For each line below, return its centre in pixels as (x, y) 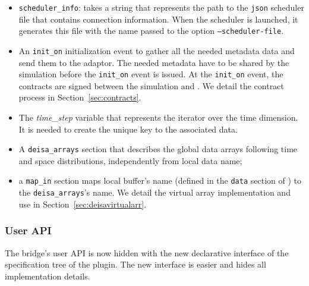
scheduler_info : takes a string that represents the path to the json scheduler (161, 7)
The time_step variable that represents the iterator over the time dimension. (158, 117)
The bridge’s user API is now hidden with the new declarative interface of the (147, 252)
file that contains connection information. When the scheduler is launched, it (158, 19)
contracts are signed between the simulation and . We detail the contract (151, 85)
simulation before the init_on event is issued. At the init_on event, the (151, 74)
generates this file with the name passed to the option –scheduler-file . (151, 31)
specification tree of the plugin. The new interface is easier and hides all (135, 264)
